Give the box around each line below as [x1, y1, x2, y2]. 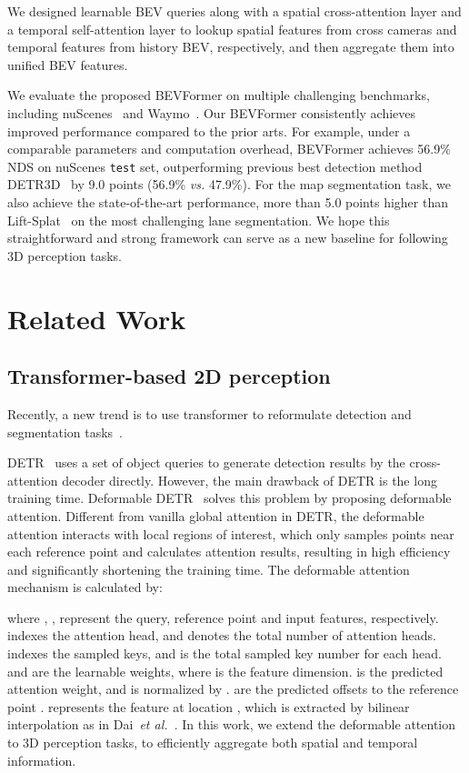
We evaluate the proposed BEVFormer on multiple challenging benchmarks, [7, 85, 430, 105]
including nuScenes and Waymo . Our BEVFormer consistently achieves [7, 103, 416, 122]
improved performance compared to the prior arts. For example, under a [7, 121, 411, 140]
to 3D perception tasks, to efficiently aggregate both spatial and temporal [7, 733, 418, 752]
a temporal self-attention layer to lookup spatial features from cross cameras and [7, 19, 457, 38]
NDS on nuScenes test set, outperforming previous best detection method [7, 156, 423, 176]
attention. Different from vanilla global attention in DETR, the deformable [7, 506, 424, 525]
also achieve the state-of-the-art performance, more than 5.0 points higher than [7, 193, 448, 211]
